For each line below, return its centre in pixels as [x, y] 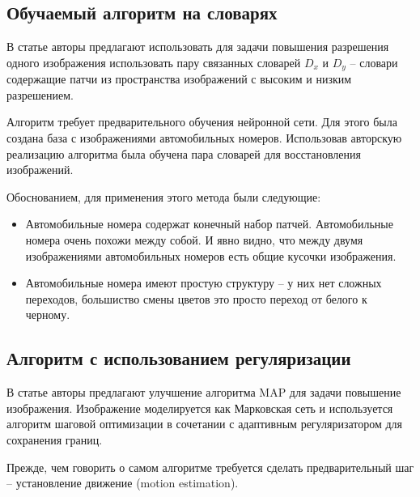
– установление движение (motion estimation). [123, 483]
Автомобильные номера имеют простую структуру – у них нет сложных [204, 283]
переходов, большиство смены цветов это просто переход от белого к [196, 298]
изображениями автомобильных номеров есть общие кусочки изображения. [211, 255]
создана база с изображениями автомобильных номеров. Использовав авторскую [204, 138]
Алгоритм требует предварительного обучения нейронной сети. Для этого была [202, 122]
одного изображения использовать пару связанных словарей [154, 62]
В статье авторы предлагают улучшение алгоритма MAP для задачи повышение [204, 392]
